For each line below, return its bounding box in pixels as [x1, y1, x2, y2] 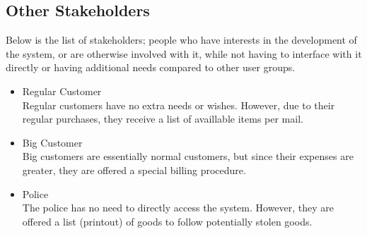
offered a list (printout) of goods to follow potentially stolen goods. [22, 214, 313, 228]
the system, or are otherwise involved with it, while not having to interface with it [6, 46, 362, 61]
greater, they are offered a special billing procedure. [22, 162, 246, 177]
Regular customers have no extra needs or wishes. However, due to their [22, 97, 335, 112]
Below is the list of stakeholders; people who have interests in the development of [6, 32, 357, 47]
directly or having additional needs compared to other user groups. [6, 60, 296, 75]
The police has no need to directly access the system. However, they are [22, 200, 334, 215]
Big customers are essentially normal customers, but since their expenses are [22, 149, 354, 164]
